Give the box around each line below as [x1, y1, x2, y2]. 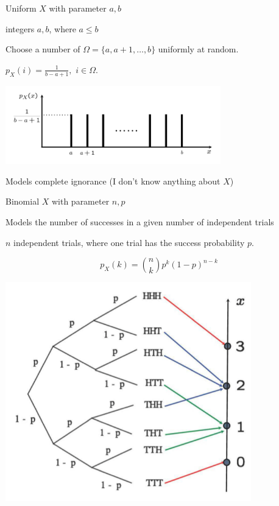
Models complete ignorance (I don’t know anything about [5, 174, 221, 187]
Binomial [5, 195, 40, 208]
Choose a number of [5, 43, 80, 55]
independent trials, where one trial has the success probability [13, 236, 245, 248]
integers [5, 22, 35, 35]
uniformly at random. [158, 43, 239, 55]
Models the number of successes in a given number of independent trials [5, 215, 274, 228]
